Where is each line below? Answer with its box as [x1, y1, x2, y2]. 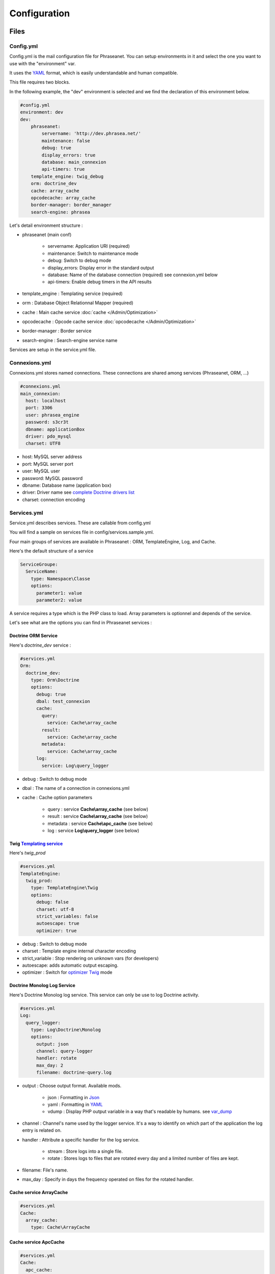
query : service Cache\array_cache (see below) [47, 806, 149, 812]
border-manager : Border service [22, 328, 92, 334]
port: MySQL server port [22, 461, 74, 467]
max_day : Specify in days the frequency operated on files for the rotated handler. [22, 1176, 194, 1182]
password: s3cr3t [25, 419, 69, 425]
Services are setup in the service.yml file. [9, 347, 96, 353]
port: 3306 [25, 405, 53, 411]
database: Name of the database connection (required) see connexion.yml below [47, 272, 218, 278]
